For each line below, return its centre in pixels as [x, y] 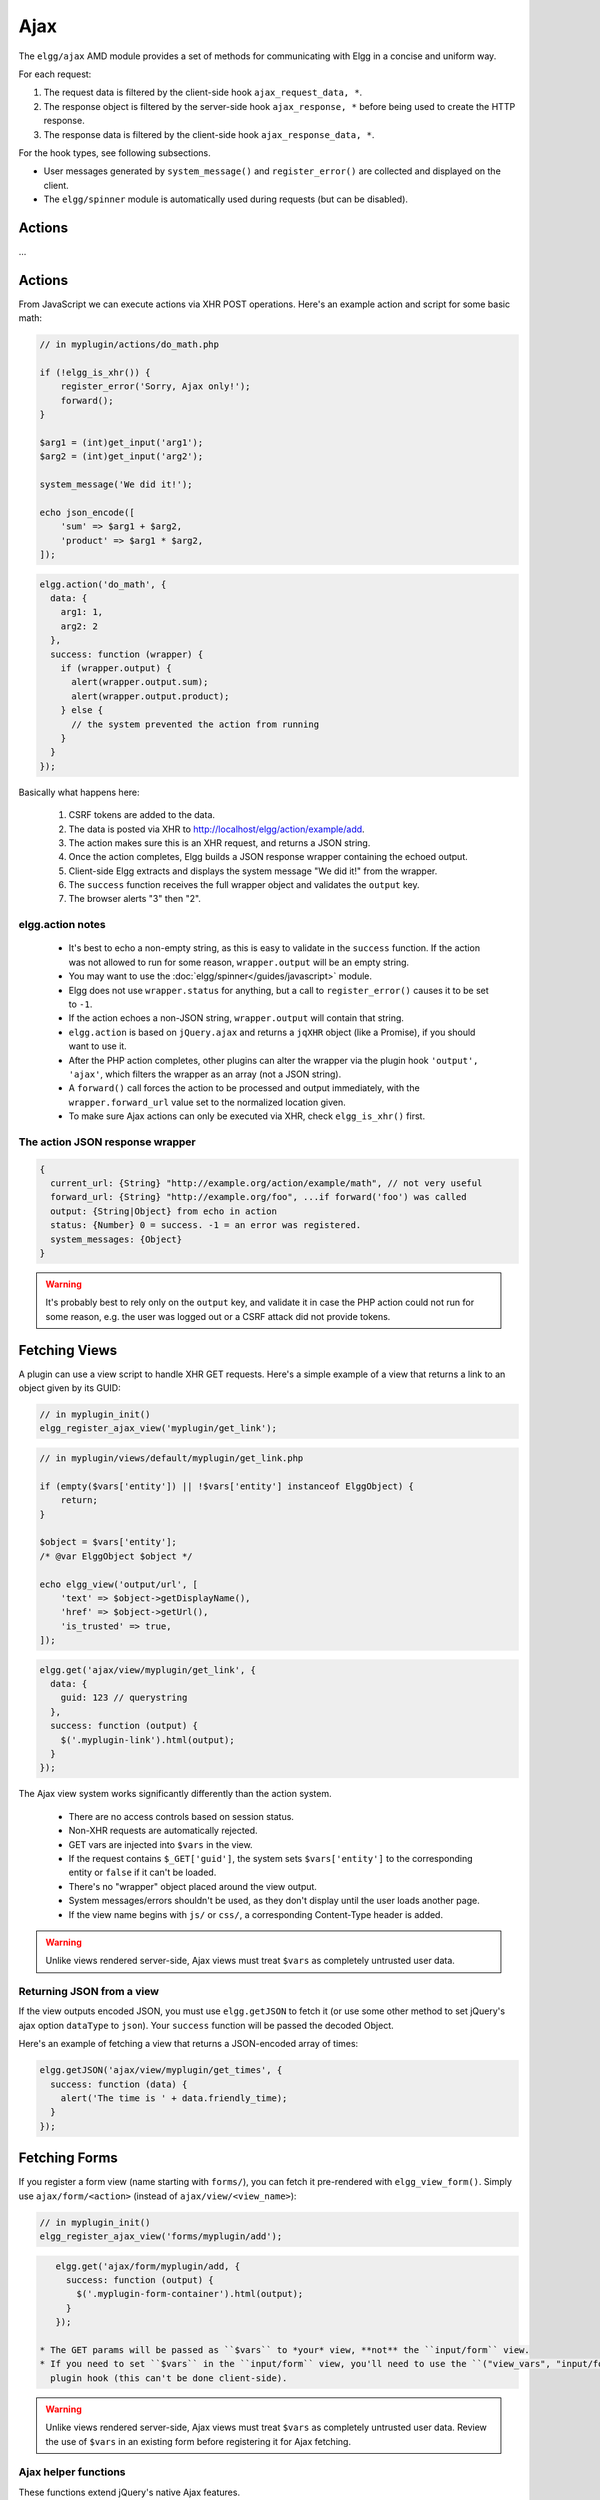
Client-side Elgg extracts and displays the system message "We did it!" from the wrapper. [253, 871]
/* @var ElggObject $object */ [116, 1556]
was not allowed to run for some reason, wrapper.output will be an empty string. [239, 962]
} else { [82, 710]
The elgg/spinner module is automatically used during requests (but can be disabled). [226, 199]
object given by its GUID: [70, 1388]
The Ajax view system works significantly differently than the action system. [175, 1794]
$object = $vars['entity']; [108, 1542]
